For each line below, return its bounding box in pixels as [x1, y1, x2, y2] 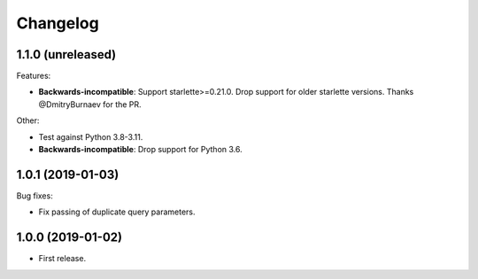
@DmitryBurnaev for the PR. [38, 98, 142, 110]
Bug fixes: [16, 190, 53, 201]
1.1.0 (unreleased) [16, 47, 117, 62]
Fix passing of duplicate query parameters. [38, 206, 196, 217]
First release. [38, 253, 87, 264]
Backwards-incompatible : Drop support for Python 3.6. [38, 144, 243, 155]
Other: [16, 115, 40, 126]
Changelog [16, 13, 99, 33]
